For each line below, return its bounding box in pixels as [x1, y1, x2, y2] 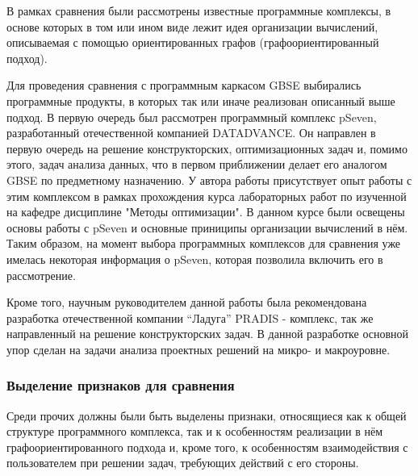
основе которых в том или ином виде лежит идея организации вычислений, [6, 18, 378, 35]
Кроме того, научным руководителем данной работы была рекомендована [6, 294, 367, 311]
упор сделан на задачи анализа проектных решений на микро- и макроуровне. [6, 340, 391, 357]
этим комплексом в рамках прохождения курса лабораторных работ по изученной [6, 187, 407, 204]
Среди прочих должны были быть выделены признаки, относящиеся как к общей [6, 407, 407, 424]
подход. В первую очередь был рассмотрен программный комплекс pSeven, [6, 108, 377, 125]
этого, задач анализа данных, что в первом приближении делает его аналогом [6, 156, 387, 173]
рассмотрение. [6, 266, 76, 283]
